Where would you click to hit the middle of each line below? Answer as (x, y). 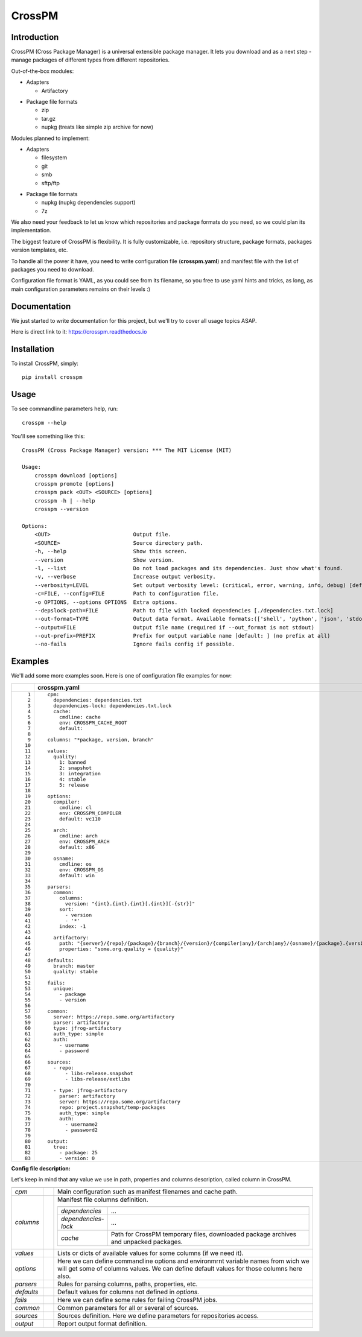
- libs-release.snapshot (99, 1073)
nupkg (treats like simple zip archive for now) (97, 127)
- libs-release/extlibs (98, 1079)
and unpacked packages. (147, 1242)
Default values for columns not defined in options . (128, 1292)
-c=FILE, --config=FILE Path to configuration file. (127, 594)
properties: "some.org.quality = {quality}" (121, 949)
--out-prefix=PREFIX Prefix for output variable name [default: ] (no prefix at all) (182, 636)
